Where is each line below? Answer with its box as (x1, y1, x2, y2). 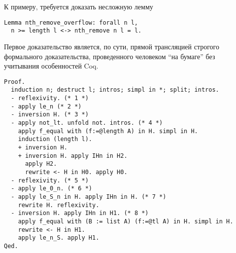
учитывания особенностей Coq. (4, 61, 99, 71)
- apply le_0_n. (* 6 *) (11, 185, 92, 192)
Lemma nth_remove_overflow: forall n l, (4, 19, 138, 26)
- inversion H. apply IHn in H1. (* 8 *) (11, 210, 149, 217)
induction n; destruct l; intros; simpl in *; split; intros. (11, 86, 219, 94)
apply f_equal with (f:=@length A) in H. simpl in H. (18, 127, 198, 135)
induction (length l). (18, 136, 92, 143)
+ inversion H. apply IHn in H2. (18, 152, 128, 159)
